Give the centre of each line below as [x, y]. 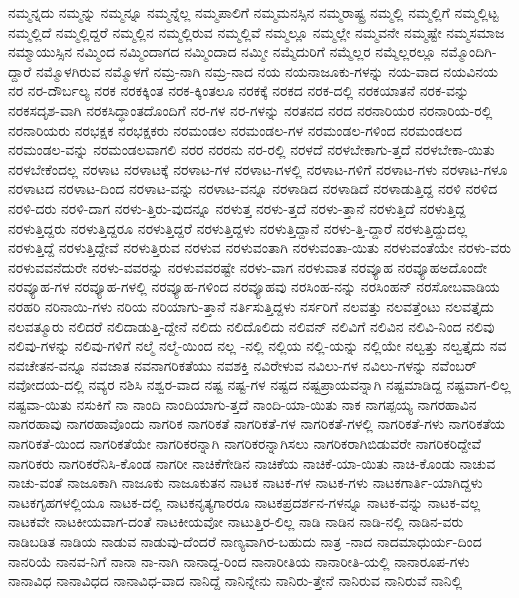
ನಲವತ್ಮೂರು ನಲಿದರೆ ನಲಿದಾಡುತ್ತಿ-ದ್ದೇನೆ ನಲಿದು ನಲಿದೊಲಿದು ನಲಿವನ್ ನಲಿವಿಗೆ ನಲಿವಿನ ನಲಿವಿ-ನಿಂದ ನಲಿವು [251, 325]
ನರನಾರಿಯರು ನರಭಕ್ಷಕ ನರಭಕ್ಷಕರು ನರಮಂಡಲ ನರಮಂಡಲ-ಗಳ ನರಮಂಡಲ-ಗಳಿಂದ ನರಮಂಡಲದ [235, 129]
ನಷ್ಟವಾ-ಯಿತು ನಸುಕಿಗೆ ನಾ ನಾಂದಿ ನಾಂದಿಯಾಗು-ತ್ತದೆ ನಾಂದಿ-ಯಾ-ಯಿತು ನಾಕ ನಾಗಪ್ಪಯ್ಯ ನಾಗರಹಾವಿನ [242, 403]
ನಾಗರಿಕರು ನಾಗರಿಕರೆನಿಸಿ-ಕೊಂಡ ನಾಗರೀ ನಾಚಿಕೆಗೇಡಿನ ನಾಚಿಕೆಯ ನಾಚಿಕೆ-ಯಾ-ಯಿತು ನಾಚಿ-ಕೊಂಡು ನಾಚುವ [252, 462]
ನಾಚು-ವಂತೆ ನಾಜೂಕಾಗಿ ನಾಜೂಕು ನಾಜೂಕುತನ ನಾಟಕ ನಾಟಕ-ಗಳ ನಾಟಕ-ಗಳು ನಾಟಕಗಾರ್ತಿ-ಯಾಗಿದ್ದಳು [245, 482]
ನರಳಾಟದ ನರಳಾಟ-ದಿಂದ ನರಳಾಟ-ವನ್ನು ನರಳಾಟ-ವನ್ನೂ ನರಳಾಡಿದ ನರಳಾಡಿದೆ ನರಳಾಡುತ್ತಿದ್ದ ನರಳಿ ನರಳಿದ [253, 188]
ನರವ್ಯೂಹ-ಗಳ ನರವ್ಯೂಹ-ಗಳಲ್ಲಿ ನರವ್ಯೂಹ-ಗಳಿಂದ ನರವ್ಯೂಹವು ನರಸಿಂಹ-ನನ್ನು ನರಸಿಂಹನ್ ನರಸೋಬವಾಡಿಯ [254, 286]
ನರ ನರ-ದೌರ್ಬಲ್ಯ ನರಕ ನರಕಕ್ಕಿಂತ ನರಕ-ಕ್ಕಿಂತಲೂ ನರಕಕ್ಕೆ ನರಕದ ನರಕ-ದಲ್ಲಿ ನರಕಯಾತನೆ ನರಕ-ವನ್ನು [239, 90]
